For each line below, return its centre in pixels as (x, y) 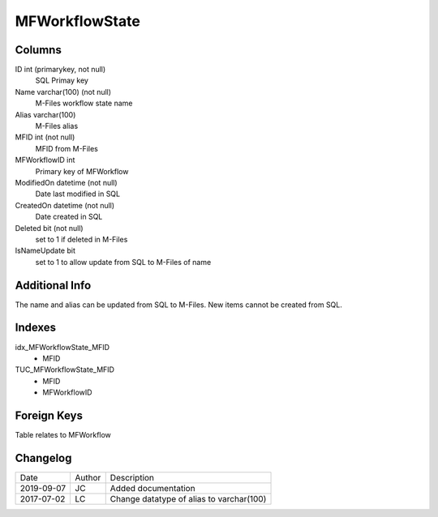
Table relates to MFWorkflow (63, 434)
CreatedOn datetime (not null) (65, 205)
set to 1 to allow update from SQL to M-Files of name (123, 262)
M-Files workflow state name (84, 103)
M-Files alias (57, 126)
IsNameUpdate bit (45, 250)
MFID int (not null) (45, 137)
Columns (39, 50)
